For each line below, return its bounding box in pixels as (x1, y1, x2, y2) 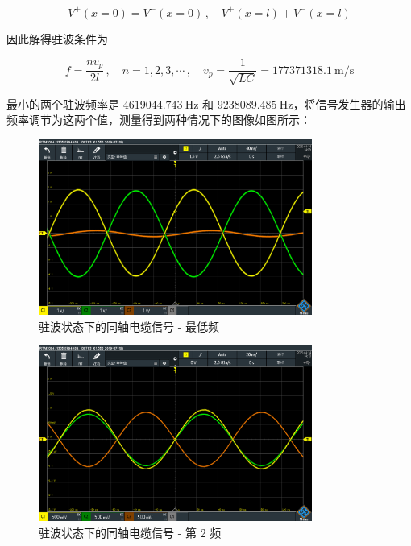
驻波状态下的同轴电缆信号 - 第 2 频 (39, 524, 222, 541)
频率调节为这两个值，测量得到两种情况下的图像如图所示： (6, 111, 311, 128)
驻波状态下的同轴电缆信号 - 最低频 (39, 317, 219, 334)
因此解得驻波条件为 (6, 30, 108, 47)
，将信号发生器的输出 (293, 95, 406, 112)
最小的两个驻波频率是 (6, 95, 119, 112)
